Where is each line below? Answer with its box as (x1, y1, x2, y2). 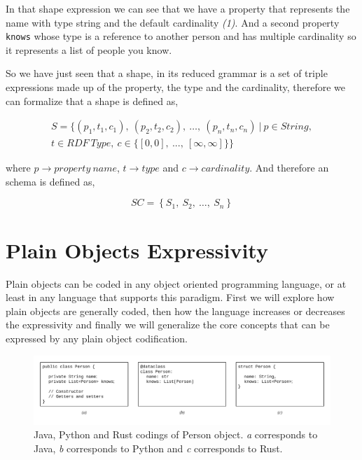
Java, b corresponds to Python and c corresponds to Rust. (34, 440, 283, 455)
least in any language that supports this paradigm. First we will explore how (6, 290, 335, 305)
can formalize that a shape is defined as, (6, 93, 179, 108)
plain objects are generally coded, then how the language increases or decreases (6, 303, 345, 318)
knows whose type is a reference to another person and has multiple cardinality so (6, 29, 356, 43)
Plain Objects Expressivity (6, 235, 268, 264)
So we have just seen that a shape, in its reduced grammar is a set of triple (6, 66, 328, 81)
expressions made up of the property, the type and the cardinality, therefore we (6, 80, 346, 95)
